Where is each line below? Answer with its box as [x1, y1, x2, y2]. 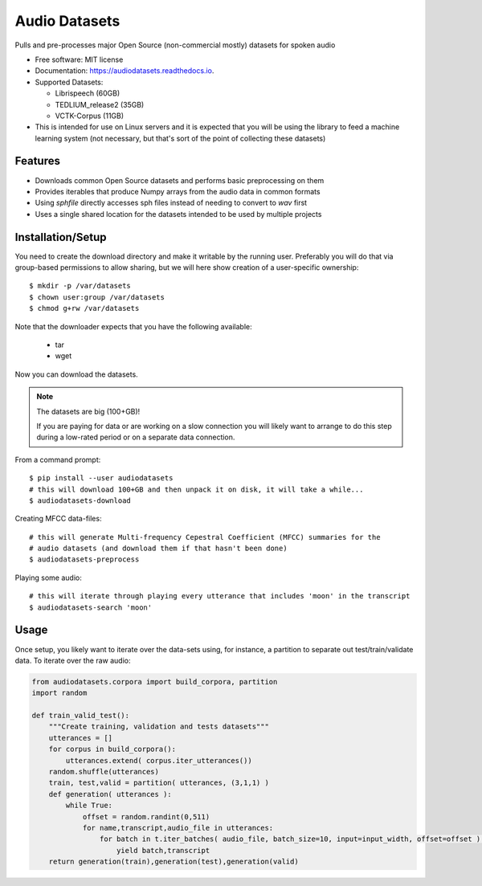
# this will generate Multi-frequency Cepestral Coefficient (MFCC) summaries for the [29, 533, 381, 541]
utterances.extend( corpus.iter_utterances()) [65, 756, 252, 765]
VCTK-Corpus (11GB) [55, 111, 125, 120]
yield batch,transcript [116, 846, 210, 855]
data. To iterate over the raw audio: [14, 655, 131, 665]
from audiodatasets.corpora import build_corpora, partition [31, 677, 278, 686]
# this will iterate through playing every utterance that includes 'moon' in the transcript [29, 591, 411, 601]
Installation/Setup [14, 230, 108, 244]
